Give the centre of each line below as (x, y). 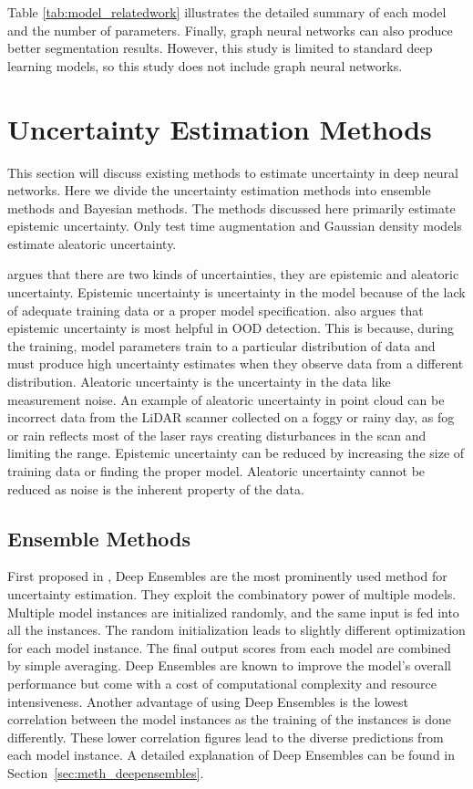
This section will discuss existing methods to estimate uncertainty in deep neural (233, 172)
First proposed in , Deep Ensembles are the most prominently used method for (227, 576)
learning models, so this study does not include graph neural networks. (205, 65)
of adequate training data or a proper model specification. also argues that (216, 310)
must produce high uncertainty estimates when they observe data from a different (236, 363)
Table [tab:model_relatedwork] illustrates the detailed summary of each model (227, 12)
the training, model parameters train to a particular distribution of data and (221, 345)
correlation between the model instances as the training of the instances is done (230, 719)
